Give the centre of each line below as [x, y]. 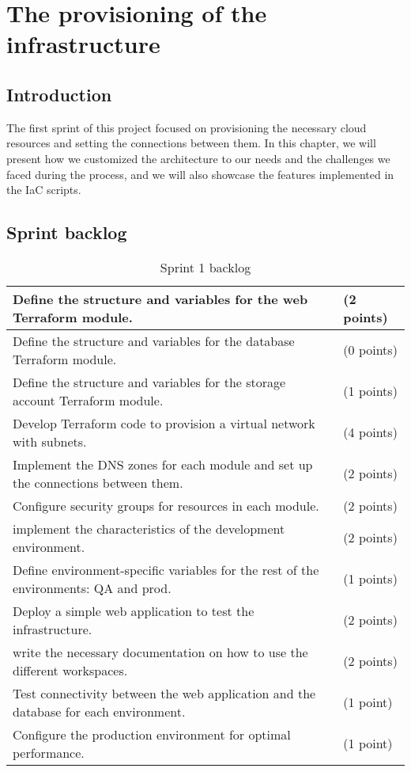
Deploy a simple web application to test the [134, 610]
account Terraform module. [88, 400]
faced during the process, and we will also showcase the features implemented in [200, 174]
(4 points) [370, 432]
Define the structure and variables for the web [160, 299]
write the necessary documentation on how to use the [160, 652]
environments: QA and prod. [92, 588]
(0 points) [370, 350]
